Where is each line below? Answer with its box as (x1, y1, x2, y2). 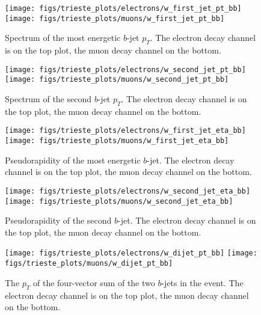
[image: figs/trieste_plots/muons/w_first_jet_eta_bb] (5, 136, 229, 145)
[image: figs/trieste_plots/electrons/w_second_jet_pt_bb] (5, 65, 246, 74)
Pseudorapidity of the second (5, 214, 112, 227)
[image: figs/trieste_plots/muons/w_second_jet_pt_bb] (5, 75, 229, 84)
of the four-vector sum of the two (33, 276, 155, 289)
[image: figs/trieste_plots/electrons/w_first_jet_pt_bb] (5, 4, 242, 13)
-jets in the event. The (161, 276, 244, 289)
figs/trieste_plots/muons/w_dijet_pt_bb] (5, 259, 173, 268)
